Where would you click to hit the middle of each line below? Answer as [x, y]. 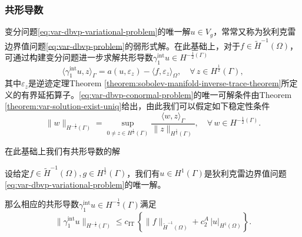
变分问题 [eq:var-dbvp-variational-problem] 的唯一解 [98, 31]
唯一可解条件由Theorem [247, 94]
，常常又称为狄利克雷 [255, 31]
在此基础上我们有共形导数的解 [62, 150]
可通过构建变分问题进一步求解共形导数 [79, 57]
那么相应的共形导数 [42, 204]
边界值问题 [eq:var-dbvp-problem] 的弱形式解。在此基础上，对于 [122, 45]
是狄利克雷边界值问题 [245, 173]
